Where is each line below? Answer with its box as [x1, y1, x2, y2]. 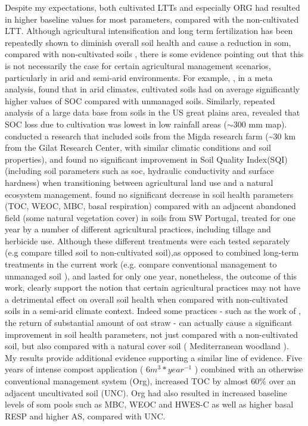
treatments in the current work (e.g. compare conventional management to [5, 258, 277, 270]
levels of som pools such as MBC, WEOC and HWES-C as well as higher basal [5, 398, 294, 411]
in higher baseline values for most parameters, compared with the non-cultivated [5, 13, 299, 25]
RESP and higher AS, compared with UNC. [5, 409, 166, 422]
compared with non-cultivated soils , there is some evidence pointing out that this [5, 48, 304, 60]
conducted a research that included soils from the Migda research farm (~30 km [5, 129, 296, 142]
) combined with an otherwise [194, 363, 303, 375]
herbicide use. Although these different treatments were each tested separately [5, 234, 290, 247]
